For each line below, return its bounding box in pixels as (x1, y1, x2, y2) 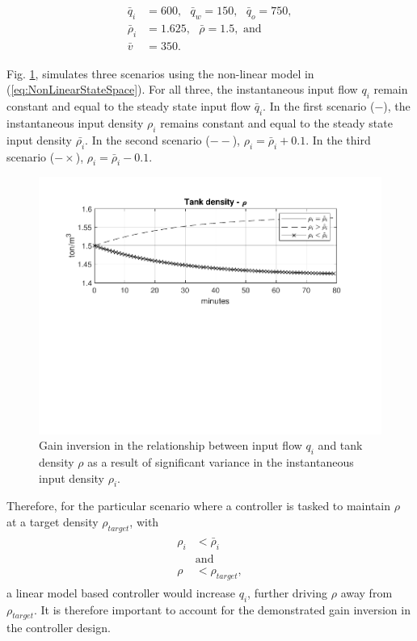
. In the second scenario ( (85, 131, 210, 148)
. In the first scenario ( (263, 98, 375, 115)
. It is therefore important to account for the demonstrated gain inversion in (34, 601, 411, 618)
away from (340, 584, 393, 601)
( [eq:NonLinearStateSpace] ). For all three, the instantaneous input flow (6, 81, 358, 98)
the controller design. (6, 619, 111, 636)
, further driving (247, 584, 328, 601)
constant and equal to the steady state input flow (6, 98, 251, 115)
